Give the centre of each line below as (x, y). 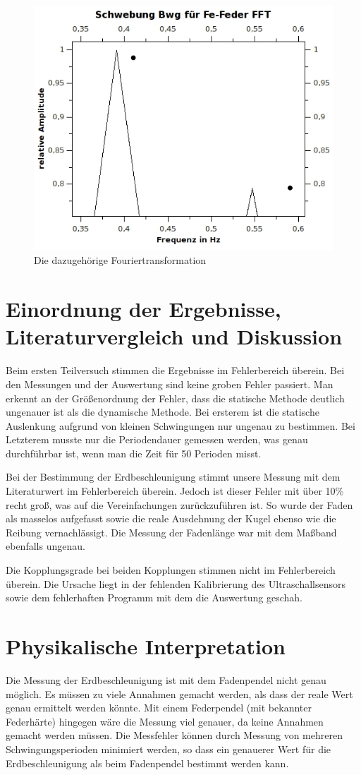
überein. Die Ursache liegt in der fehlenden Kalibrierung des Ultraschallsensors (176, 583)
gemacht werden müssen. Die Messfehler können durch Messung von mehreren (174, 735)
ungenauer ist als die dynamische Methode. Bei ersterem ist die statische (163, 412)
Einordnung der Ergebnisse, (143, 309)
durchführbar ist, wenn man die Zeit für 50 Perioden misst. (134, 453)
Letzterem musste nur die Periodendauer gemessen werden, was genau (157, 439)
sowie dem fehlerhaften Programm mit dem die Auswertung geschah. (154, 597)
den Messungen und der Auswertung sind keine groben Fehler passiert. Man (170, 384)
